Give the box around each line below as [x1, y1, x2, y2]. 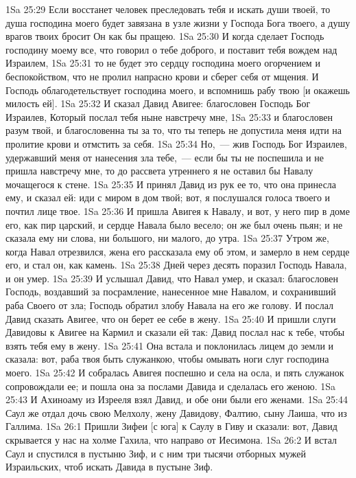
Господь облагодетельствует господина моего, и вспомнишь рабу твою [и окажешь [5, 82, 350, 97]
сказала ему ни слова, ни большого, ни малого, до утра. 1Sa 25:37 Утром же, [5, 231, 329, 245]
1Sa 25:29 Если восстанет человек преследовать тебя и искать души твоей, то [5, 2, 331, 16]
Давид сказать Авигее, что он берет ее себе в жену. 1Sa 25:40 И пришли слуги [5, 311, 336, 326]
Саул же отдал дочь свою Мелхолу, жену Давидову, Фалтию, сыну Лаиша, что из [5, 405, 347, 420]
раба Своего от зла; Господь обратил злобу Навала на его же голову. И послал [5, 298, 334, 312]
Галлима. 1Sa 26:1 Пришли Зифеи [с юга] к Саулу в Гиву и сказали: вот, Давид [5, 419, 337, 433]
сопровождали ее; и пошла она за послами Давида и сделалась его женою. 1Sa [5, 378, 336, 393]
